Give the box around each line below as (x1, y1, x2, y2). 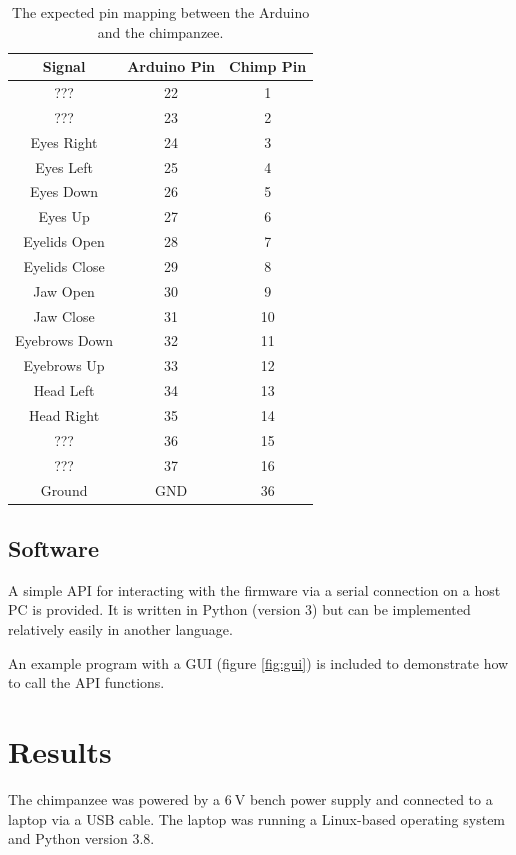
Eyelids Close (23, 255, 105, 276)
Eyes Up (38, 206, 90, 227)
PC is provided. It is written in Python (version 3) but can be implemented (8, 599, 471, 620)
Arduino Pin (127, 56, 216, 77)
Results (8, 730, 112, 771)
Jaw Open (33, 280, 95, 301)
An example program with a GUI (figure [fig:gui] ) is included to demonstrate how (8, 652, 509, 673)
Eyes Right (30, 131, 98, 152)
